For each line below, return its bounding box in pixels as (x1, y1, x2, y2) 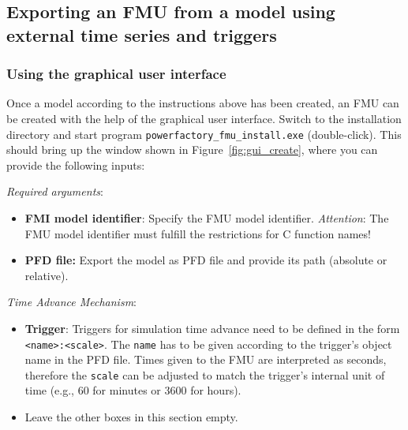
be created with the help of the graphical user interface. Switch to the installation (6, 110, 402, 126)
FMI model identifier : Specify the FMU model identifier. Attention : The (24, 210, 389, 226)
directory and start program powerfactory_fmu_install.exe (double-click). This (6, 125, 402, 142)
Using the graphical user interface (6, 64, 226, 84)
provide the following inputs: (6, 156, 145, 173)
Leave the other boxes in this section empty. (24, 409, 238, 425)
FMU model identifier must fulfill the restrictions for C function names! (24, 225, 371, 241)
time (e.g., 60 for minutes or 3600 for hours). (24, 382, 241, 398)
